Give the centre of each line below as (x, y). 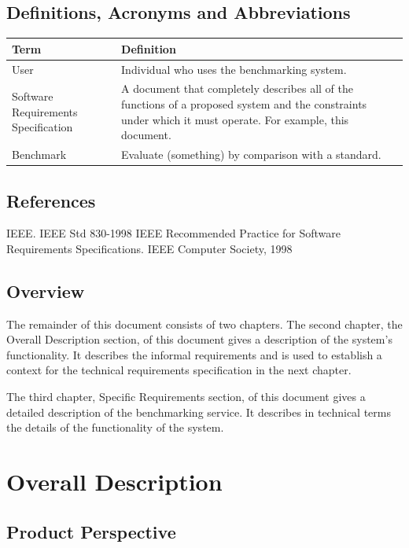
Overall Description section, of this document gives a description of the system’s (199, 339)
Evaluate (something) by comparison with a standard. (251, 154)
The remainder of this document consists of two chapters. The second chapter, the (204, 324)
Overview (46, 291)
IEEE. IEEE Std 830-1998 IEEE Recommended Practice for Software (173, 233)
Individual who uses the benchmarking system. (234, 69)
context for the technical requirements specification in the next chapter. (179, 370)
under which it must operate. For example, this (235, 119)
